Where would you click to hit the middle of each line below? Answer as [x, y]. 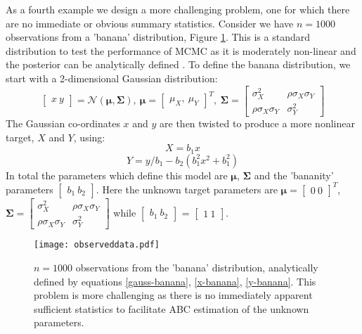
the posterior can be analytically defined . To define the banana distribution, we [178, 64]
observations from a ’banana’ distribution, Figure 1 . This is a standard [158, 37]
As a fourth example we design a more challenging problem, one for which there [178, 9]
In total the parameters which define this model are [117, 175]
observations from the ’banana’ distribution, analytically [197, 268]
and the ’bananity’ [294, 175]
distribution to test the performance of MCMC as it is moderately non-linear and [181, 50]
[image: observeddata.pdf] [97, 245]
